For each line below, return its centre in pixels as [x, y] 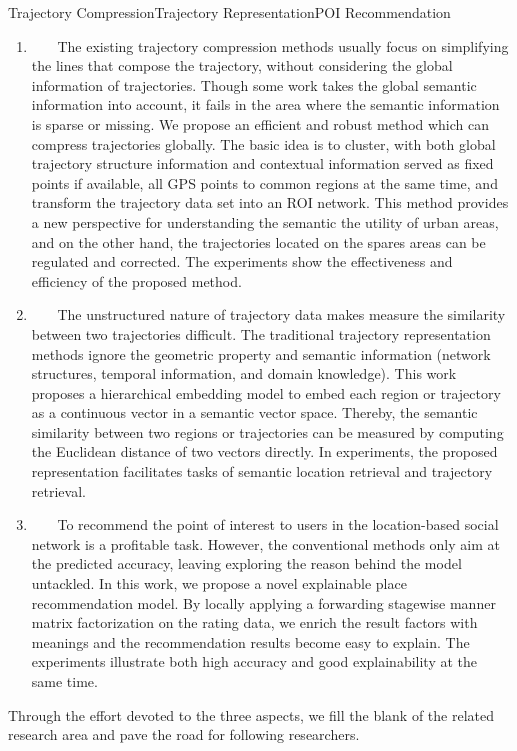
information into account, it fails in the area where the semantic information [265, 104]
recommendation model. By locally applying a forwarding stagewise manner [263, 602]
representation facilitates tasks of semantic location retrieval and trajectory [262, 471]
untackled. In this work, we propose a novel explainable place [219, 583]
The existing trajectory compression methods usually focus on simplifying [283, 45]
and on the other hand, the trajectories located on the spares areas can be [258, 241]
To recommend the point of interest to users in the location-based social [278, 524]
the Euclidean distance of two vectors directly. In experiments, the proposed [264, 451]
